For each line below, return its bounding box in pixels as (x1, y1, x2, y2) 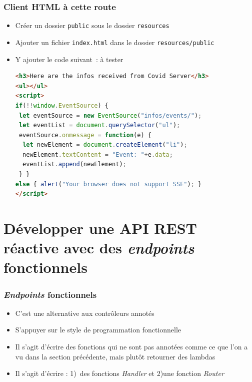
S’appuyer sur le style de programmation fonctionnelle (15, 324, 181, 335)
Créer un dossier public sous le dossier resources (15, 20, 169, 31)
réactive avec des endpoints (3, 237, 194, 258)
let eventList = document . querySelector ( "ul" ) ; (18, 122, 180, 129)
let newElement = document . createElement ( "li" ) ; (22, 141, 187, 149)
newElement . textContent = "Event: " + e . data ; (22, 151, 173, 158)
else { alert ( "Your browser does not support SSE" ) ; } (15, 180, 202, 188)
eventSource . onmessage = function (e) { (18, 131, 151, 139)
